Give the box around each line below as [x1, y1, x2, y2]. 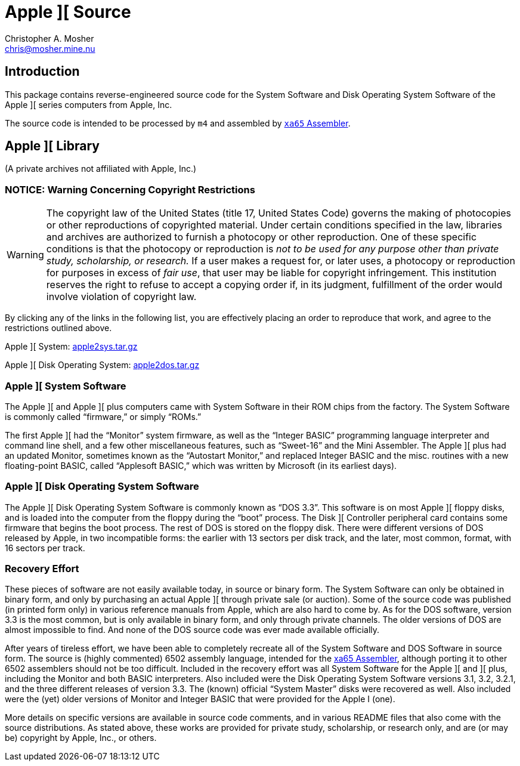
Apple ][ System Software [5, 379, 126, 392]
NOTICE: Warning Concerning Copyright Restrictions [5, 183, 255, 196]
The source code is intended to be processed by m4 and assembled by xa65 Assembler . [5, 118, 351, 128]
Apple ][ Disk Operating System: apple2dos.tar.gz [5, 360, 200, 370]
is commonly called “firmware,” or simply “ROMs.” [5, 411, 202, 422]
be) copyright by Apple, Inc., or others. [5, 733, 157, 743]
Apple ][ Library [5, 138, 100, 154]
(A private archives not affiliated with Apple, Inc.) [5, 163, 197, 174]
